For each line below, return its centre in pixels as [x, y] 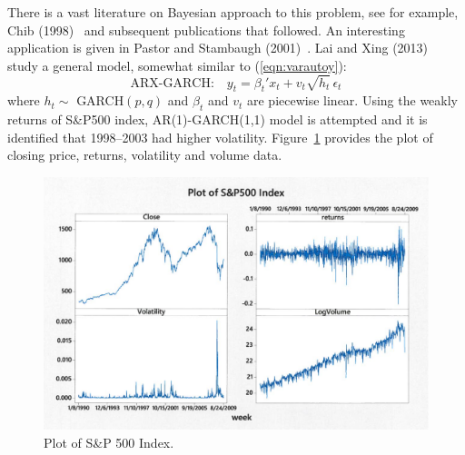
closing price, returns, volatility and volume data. [145, 155]
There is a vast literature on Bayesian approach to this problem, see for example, [233, 12]
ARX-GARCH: [172, 83]
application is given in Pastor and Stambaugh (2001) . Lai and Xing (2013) [218, 48]
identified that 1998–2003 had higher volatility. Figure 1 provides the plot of [220, 137]
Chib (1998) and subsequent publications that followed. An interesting [206, 30]
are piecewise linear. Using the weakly [352, 100]
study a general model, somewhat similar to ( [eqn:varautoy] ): [177, 65]
